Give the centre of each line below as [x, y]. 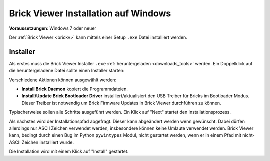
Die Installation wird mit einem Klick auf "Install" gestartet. [69, 152]
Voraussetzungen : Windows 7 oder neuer [53, 28]
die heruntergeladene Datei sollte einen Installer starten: [67, 71]
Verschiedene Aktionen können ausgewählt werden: [63, 80]
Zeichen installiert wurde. [48, 142]
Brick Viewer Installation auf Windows [90, 13]
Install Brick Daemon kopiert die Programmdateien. [75, 89]
